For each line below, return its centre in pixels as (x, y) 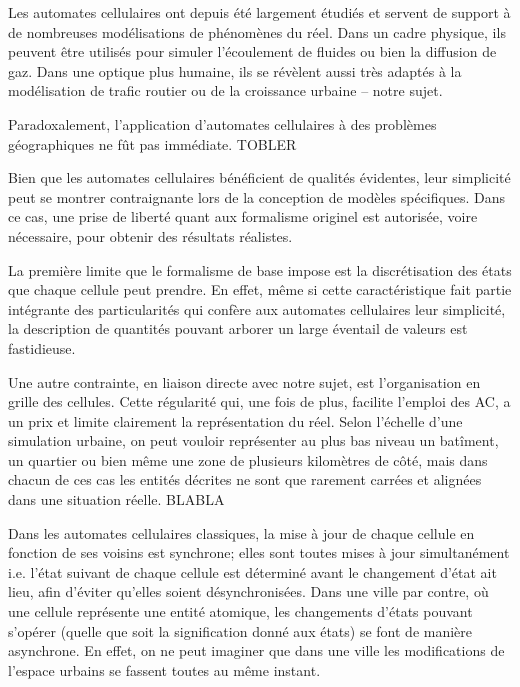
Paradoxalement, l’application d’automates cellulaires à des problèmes (222, 123)
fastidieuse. (42, 347)
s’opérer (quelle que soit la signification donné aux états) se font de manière (240, 630)
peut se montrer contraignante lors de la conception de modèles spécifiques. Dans (256, 196)
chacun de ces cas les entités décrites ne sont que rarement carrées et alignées (245, 479)
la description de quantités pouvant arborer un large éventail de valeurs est (238, 328)
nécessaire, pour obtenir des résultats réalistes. (150, 235)
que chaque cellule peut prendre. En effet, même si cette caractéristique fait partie (260, 289)
